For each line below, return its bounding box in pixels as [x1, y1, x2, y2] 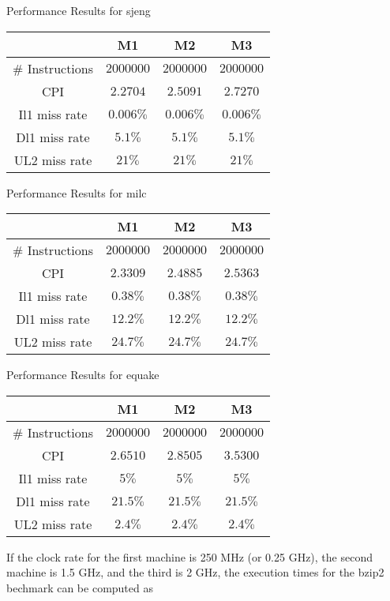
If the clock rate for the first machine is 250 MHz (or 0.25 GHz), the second [6, 548, 373, 565]
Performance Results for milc [6, 184, 147, 201]
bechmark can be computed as [6, 579, 153, 595]
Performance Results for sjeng [6, 2, 151, 18]
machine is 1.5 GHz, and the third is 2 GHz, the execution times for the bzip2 [6, 564, 384, 580]
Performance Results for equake [6, 366, 159, 383]
